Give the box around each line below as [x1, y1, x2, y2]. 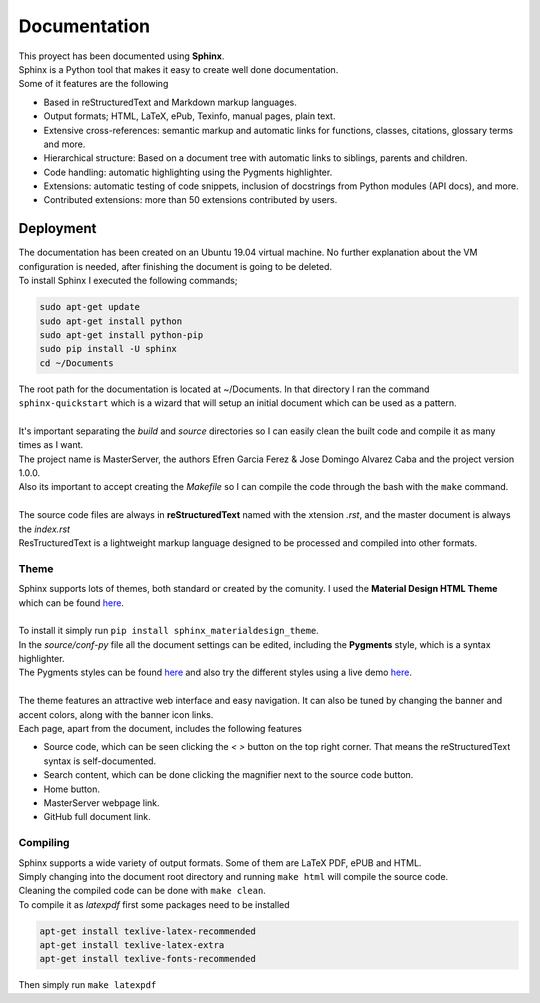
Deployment [18, 220, 97, 237]
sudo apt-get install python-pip [39, 329, 204, 340]
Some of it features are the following [18, 78, 169, 90]
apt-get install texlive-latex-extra [39, 940, 225, 951]
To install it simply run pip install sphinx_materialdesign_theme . [18, 625, 319, 637]
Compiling [18, 836, 70, 850]
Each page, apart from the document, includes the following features [18, 723, 302, 735]
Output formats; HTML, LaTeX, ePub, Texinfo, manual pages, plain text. [43, 110, 336, 122]
